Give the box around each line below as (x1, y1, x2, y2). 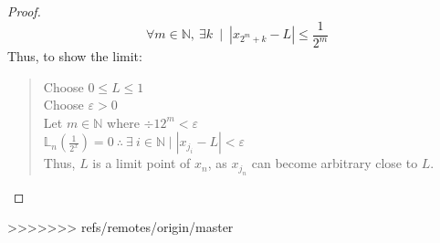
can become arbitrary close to (251, 153, 418, 173)
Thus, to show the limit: (7, 47, 142, 65)
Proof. (7, 2, 41, 20)
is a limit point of (92, 153, 191, 173)
